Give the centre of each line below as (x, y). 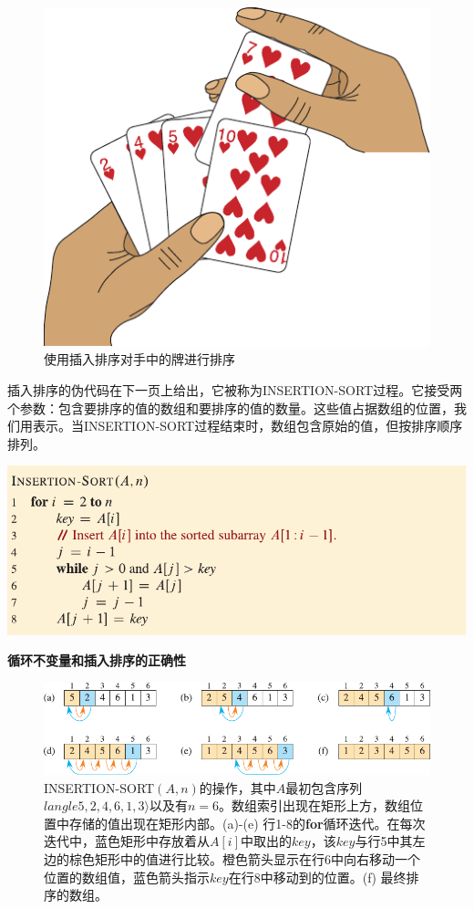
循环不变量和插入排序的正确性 (97, 660)
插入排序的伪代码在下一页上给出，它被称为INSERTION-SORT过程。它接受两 (235, 389)
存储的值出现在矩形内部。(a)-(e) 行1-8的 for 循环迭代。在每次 (247, 823)
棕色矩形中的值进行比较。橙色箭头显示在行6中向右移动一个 (244, 859)
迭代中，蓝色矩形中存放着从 (127, 841)
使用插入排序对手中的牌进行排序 (139, 359)
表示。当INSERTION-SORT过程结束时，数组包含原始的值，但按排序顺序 (247, 426)
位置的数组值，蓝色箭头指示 (127, 877)
